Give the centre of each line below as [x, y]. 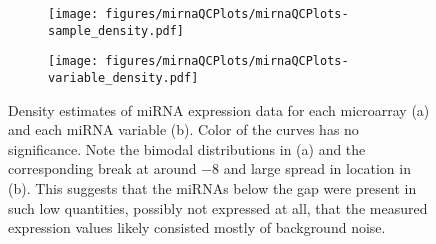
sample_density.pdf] [116, 30]
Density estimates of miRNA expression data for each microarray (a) [219, 109]
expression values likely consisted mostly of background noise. [197, 227]
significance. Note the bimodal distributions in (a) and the [187, 148]
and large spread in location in [317, 168]
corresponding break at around [102, 168]
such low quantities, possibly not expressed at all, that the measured [218, 207]
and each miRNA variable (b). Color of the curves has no [183, 129]
